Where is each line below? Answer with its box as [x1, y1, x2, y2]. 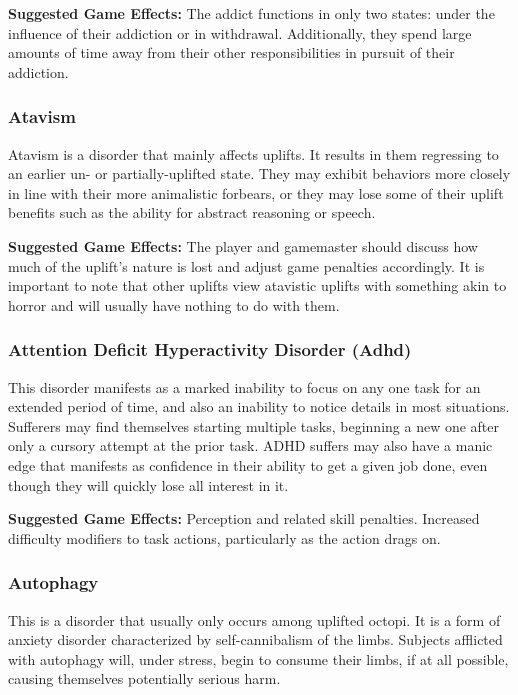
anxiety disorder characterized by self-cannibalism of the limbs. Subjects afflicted [8, 629, 503, 650]
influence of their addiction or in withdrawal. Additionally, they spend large [8, 22, 472, 43]
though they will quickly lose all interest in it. [8, 474, 289, 495]
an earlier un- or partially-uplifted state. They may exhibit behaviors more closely [8, 163, 511, 184]
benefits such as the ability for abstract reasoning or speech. [8, 202, 376, 223]
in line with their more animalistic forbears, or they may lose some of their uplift [8, 182, 504, 203]
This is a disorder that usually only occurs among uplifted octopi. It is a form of [8, 609, 501, 630]
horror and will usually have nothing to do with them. [8, 294, 340, 315]
